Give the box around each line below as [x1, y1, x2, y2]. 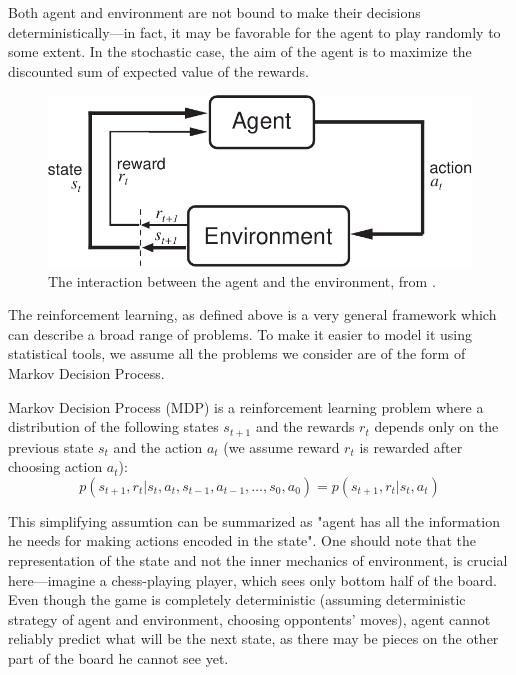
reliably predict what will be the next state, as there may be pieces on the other [8, 628, 499, 649]
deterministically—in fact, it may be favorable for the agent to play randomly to [8, 21, 501, 42]
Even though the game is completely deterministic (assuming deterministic [8, 589, 466, 610]
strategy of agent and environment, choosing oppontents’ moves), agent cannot [8, 608, 491, 629]
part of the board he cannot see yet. [8, 648, 229, 668]
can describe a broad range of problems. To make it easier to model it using [8, 323, 473, 344]
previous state [8, 436, 94, 457]
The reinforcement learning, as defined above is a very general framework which [8, 304, 497, 325]
